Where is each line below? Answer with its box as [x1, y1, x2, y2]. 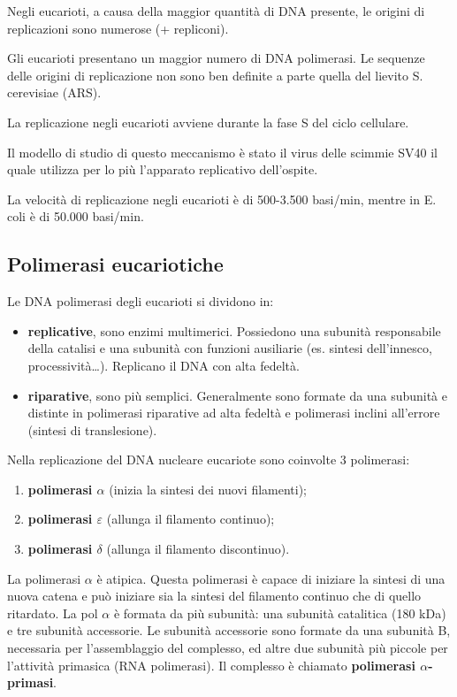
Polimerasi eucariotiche [7, 250, 224, 278]
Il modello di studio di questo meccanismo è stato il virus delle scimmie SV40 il [7, 142, 438, 161]
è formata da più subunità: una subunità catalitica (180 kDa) [113, 603, 446, 622]
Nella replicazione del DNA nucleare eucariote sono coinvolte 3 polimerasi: [7, 450, 410, 469]
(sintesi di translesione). [27, 420, 157, 439]
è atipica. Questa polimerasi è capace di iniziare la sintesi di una [96, 569, 446, 587]
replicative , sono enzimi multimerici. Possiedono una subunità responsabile [27, 321, 441, 340]
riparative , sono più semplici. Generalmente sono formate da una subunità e [27, 386, 448, 404]
